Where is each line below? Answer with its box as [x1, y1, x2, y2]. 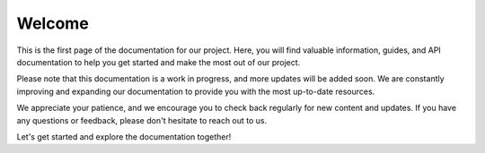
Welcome [16, 13, 89, 33]
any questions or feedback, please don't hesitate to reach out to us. [16, 115, 268, 125]
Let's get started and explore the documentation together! [16, 131, 232, 142]
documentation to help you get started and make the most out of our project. [16, 56, 301, 67]
